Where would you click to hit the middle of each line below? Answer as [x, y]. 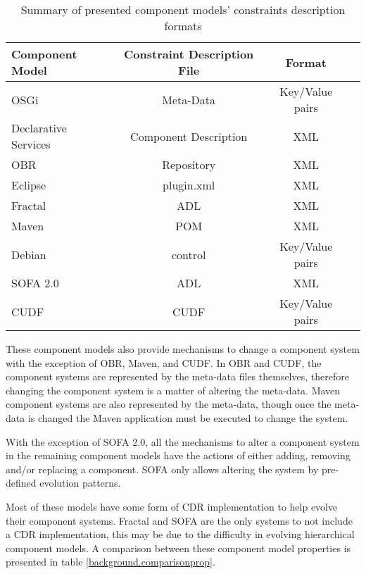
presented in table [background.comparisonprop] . [111, 562]
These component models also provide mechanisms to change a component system [183, 349]
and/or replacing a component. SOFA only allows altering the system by [162, 469]
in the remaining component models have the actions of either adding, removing [178, 455]
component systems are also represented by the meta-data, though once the [169, 404]
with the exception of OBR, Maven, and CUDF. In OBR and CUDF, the [164, 362]
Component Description [189, 136]
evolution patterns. [80, 483]
